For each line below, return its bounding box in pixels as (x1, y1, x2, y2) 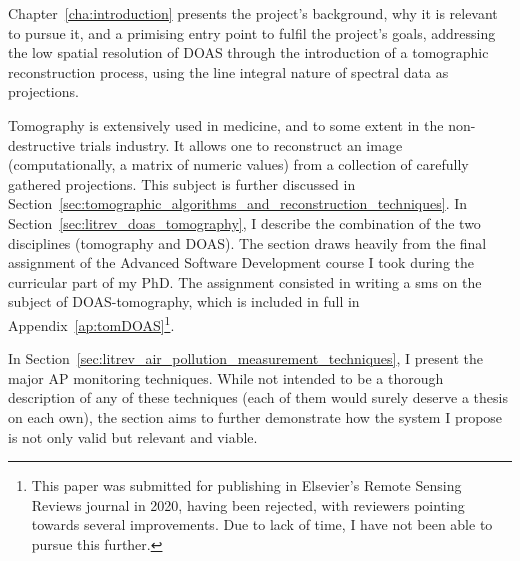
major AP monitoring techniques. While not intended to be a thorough (8, 367, 444, 388)
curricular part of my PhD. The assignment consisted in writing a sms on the (8, 271, 482, 292)
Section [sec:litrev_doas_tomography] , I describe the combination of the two (8, 212, 481, 233)
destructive (8, 134, 76, 155)
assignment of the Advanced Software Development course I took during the (8, 252, 475, 273)
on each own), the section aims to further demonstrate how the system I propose (8, 406, 503, 427)
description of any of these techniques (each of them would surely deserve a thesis (8, 387, 508, 408)
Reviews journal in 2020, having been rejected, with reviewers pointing (31, 494, 465, 515)
